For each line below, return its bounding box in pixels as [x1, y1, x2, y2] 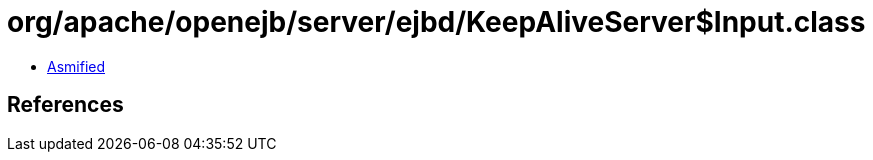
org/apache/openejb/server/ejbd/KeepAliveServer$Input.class [7, 5, 866, 39]
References [7, 92, 124, 118]
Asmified [47, 57, 106, 75]
